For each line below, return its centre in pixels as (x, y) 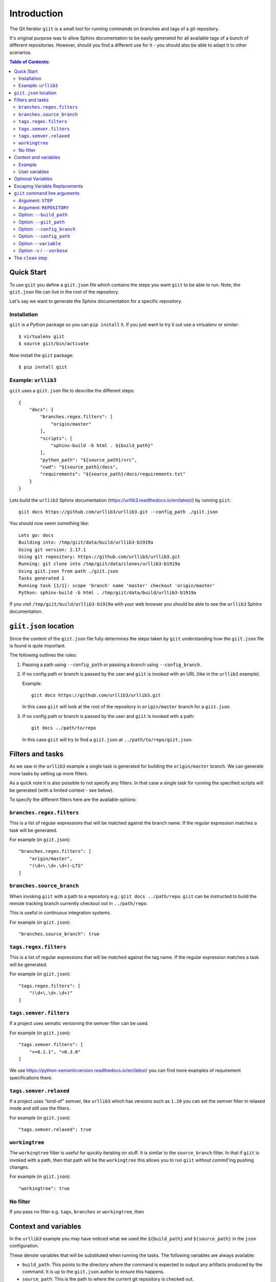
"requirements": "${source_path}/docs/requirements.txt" (113, 474)
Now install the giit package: (41, 355)
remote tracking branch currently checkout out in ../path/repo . (79, 904)
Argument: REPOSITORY (44, 207)
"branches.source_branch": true (59, 934)
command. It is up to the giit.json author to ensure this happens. (93, 1272)
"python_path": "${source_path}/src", (89, 460)
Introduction (36, 13)
